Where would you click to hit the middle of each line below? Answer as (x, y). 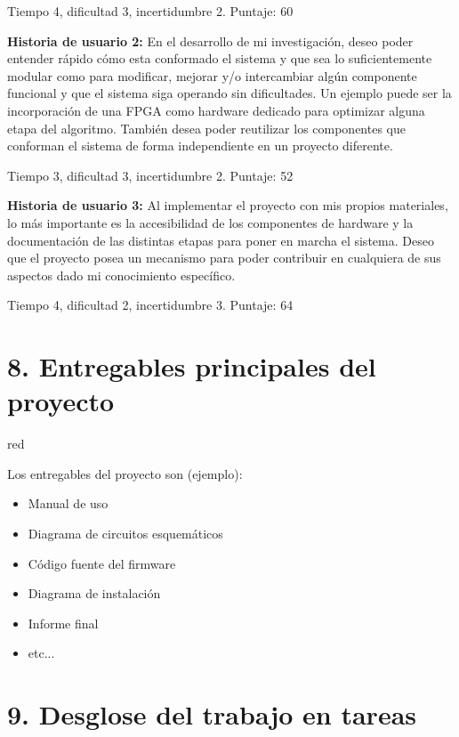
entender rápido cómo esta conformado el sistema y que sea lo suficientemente (220, 58)
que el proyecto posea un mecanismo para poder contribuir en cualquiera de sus (224, 258)
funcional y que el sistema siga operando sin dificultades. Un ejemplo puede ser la (229, 93)
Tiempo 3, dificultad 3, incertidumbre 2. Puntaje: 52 (150, 175)
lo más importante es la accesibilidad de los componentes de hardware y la (210, 222)
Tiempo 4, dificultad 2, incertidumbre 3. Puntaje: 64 (150, 305)
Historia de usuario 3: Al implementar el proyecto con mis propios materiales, (228, 205)
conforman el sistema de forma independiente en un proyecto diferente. (200, 146)
